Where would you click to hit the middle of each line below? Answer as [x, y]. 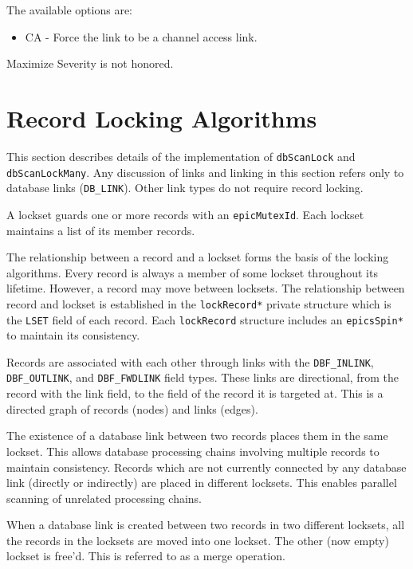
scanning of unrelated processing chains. [104, 498]
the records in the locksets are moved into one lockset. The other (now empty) [198, 540]
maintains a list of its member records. [101, 230]
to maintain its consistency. [73, 335]
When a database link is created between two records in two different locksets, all [206, 525]
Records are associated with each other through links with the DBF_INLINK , [190, 361]
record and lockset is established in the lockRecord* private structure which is [199, 303]
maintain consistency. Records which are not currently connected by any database [206, 467]
